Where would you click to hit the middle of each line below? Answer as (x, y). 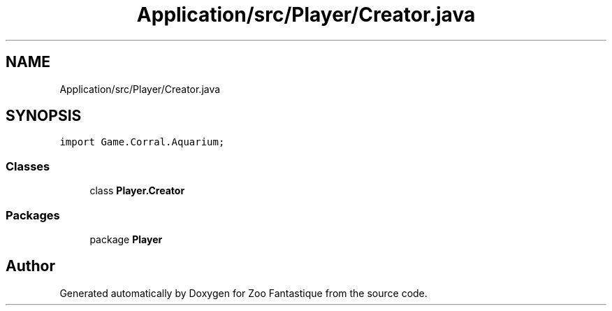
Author (30, 266)
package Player (126, 239)
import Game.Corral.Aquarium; (142, 142)
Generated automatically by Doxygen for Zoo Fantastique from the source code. (243, 293)
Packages (33, 215)
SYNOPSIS (44, 116)
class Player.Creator (137, 191)
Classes (28, 166)
